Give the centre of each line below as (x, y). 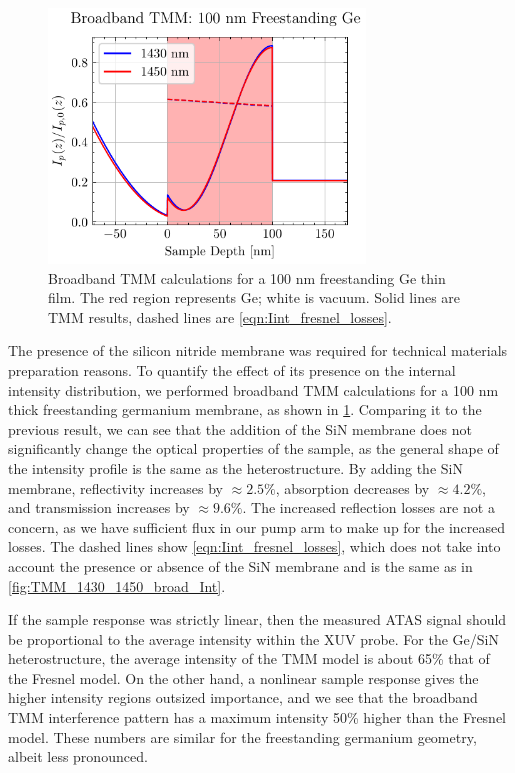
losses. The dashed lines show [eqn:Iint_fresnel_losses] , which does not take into (254, 546)
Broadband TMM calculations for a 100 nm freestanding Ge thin (247, 277)
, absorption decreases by (352, 487)
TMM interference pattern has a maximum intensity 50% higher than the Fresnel (257, 717)
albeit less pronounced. (78, 756)
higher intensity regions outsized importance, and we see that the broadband (243, 697)
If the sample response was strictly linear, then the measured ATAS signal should (257, 619)
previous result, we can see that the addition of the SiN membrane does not (240, 428)
